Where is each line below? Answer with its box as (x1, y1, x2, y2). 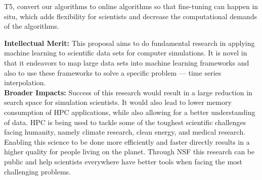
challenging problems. (4, 166, 71, 176)
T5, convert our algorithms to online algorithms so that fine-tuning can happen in (4, 1, 258, 11)
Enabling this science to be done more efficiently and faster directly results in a (4, 136, 250, 147)
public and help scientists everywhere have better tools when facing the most (4, 156, 243, 166)
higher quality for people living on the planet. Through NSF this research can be (4, 146, 255, 157)
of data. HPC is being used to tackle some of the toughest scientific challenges (4, 116, 246, 127)
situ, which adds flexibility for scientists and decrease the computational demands (4, 11, 257, 21)
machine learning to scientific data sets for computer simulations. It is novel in (4, 47, 247, 58)
